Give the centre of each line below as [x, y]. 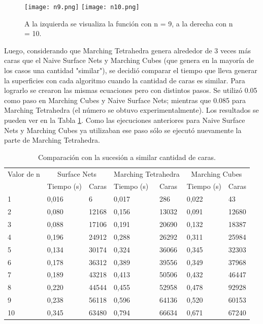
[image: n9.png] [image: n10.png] [82, 7]
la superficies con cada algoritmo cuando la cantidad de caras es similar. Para [125, 80]
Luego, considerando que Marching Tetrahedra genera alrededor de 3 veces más [128, 50]
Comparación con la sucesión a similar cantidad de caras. [127, 157]
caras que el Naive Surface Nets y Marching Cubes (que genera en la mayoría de [129, 60]
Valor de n [24, 173]
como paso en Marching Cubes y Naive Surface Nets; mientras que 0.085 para [125, 100]
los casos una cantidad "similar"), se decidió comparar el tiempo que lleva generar [131, 70]
